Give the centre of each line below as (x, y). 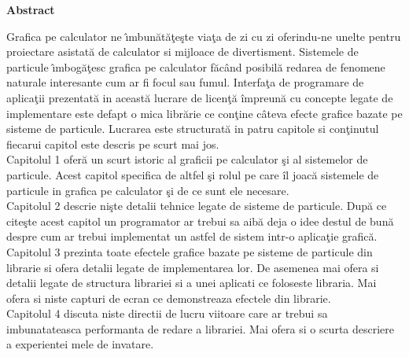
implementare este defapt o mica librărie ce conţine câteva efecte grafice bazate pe (204, 113)
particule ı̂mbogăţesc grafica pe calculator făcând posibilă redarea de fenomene (196, 66)
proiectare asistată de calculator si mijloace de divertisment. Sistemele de (182, 52)
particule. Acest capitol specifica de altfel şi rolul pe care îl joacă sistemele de (193, 174)
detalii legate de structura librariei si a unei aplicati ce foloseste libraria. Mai (192, 283)
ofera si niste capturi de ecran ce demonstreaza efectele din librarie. (169, 298)
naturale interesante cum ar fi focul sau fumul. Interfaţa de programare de (185, 82)
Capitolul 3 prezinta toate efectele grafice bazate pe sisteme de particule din (190, 251)
